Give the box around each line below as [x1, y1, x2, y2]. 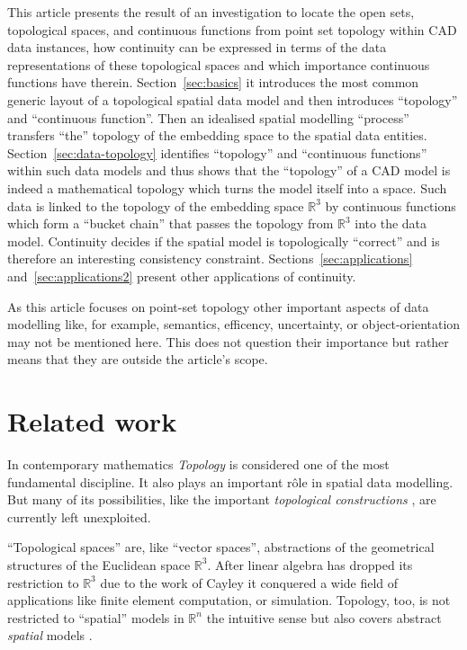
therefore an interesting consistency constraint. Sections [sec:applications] [7, 249, 413, 268]
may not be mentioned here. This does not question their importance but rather [7, 332, 449, 351]
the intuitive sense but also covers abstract [206, 608, 442, 627]
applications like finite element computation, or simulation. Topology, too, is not [7, 591, 451, 610]
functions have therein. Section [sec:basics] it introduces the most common [7, 73, 419, 92]
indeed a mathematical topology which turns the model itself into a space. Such [7, 178, 447, 197]
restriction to [7, 573, 79, 592]
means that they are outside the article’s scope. [7, 350, 268, 369]
